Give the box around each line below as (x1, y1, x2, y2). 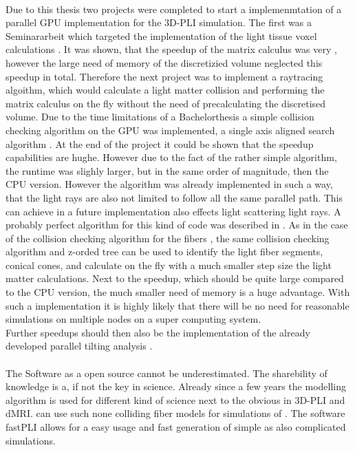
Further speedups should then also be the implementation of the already (6, 325, 310, 339)
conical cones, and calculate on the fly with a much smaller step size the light (6, 257, 332, 272)
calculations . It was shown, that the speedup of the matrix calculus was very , (6, 42, 337, 56)
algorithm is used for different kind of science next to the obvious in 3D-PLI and (6, 392, 345, 407)
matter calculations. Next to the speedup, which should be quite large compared (6, 271, 344, 286)
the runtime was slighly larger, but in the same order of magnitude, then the (6, 163, 329, 178)
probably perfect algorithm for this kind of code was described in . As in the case (6, 217, 348, 232)
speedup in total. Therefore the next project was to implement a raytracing (6, 69, 323, 83)
